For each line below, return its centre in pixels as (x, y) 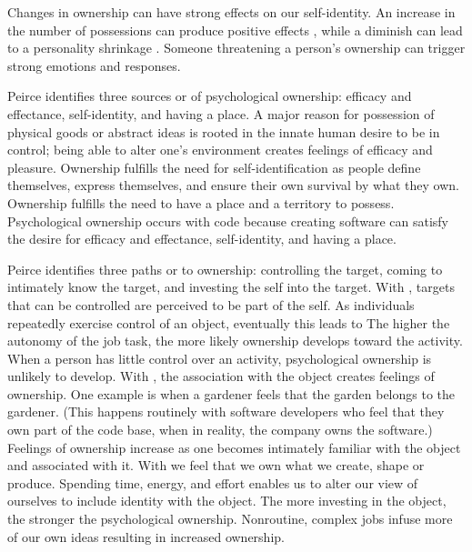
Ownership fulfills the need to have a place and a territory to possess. (201, 202)
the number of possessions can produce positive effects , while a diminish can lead (235, 30)
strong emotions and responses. (94, 65)
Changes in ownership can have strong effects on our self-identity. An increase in (231, 12)
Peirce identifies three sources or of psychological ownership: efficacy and (210, 96)
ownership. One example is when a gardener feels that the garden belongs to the (231, 393)
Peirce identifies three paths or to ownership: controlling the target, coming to (225, 269)
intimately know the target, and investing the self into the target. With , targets (231, 287)
